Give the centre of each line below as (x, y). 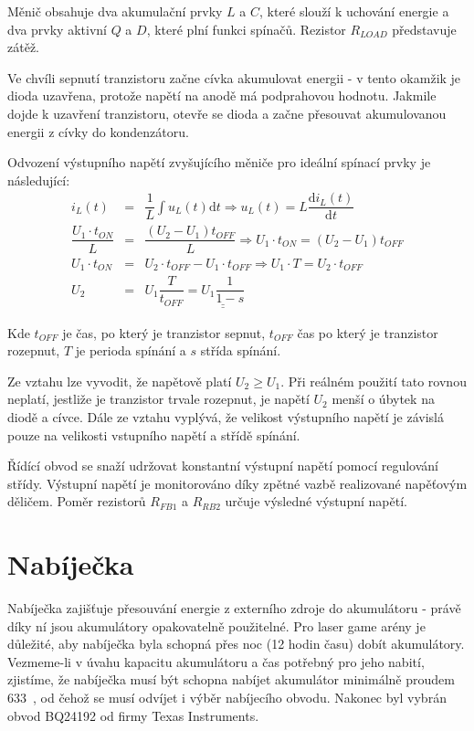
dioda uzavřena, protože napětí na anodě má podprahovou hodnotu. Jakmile (222, 95)
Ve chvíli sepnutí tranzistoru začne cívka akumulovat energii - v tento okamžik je (234, 77)
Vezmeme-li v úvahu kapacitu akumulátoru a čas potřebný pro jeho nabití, (216, 661)
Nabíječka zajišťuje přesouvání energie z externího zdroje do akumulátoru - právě (234, 608)
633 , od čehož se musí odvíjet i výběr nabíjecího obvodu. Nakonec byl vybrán (227, 697)
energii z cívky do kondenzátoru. (98, 131)
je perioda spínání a (131, 350)
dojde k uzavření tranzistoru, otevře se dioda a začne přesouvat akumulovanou (227, 113)
